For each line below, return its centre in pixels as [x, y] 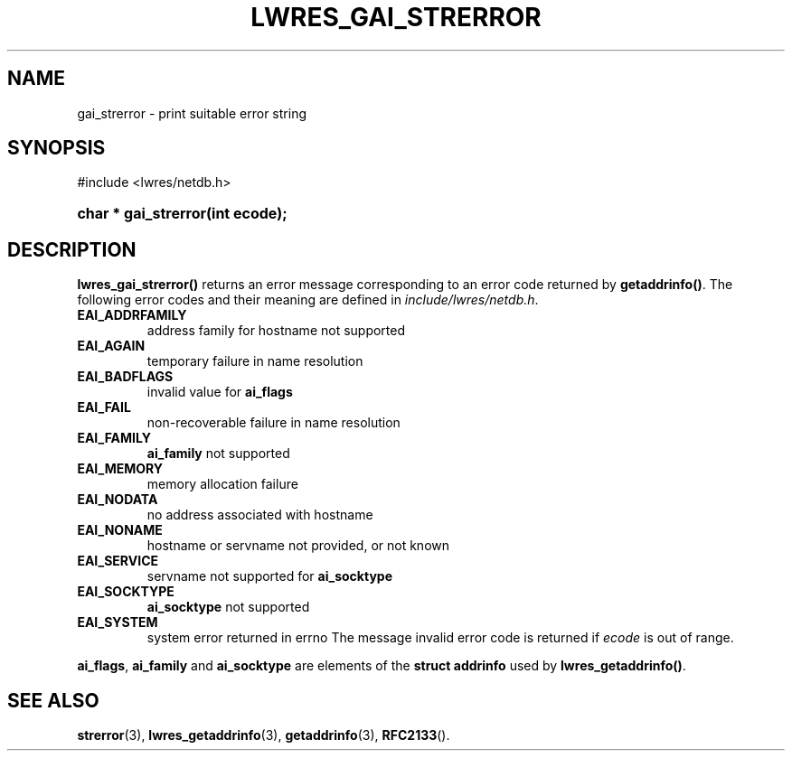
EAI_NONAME [120, 530]
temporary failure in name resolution [255, 361]
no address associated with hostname [260, 515]
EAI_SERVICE [118, 561]
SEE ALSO [53, 700]
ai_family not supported [218, 454]
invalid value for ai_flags [220, 392]
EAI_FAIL [104, 407]
